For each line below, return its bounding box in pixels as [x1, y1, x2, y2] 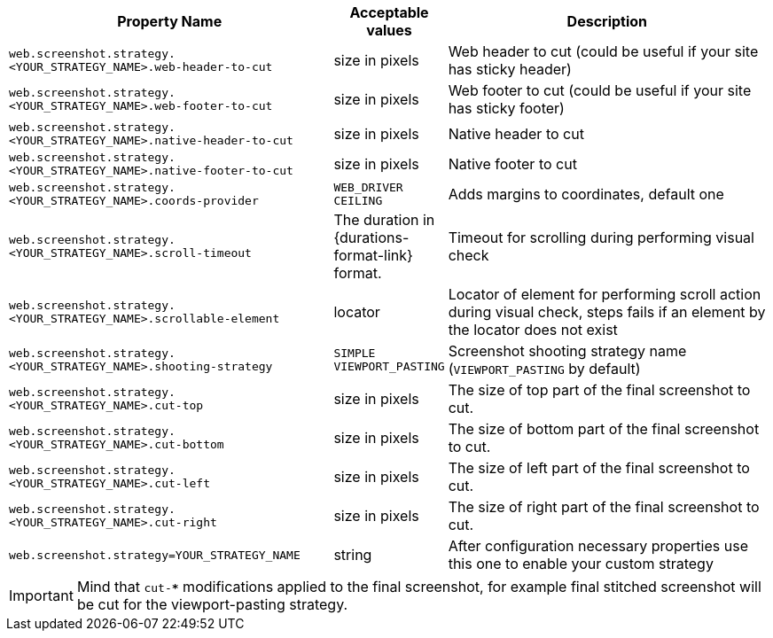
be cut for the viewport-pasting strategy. [76, 595, 348, 613]
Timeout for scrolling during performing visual [448, 229, 754, 246]
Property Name [117, 12, 223, 30]
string [333, 546, 372, 564]
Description [566, 12, 648, 30]
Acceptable [349, 4, 429, 21]
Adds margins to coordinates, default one [448, 185, 724, 203]
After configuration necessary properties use [448, 537, 748, 555]
